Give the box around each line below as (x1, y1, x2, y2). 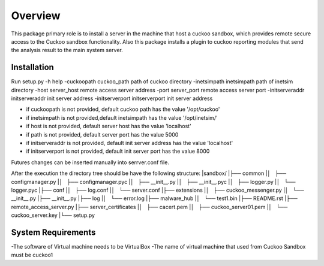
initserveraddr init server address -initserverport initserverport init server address (11, 95, 213, 102)
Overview (11, 9, 61, 22)
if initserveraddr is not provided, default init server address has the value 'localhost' (26, 139, 233, 146)
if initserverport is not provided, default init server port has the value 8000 (26, 147, 210, 155)
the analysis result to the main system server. (11, 47, 123, 54)
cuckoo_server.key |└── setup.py (11, 211, 95, 219)
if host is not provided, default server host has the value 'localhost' (26, 123, 191, 130)
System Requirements (11, 227, 96, 237)
